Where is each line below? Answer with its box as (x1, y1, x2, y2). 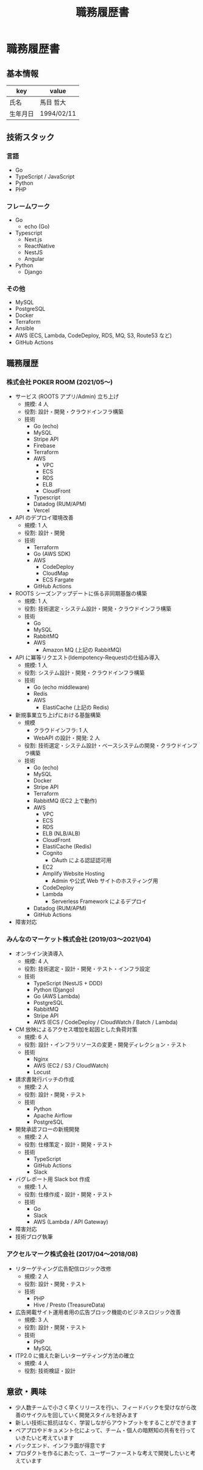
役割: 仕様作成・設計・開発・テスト (24, 1191, 113, 1198)
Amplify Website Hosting (42, 869, 105, 877)
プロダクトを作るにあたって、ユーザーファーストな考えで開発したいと (15, 1449, 191, 1457)
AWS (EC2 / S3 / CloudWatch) (33, 1062, 109, 1069)
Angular (24, 255, 45, 262)
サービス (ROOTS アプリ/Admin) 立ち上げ (15, 393, 119, 400)
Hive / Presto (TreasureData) (33, 1301, 105, 1308)
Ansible (15, 324, 35, 332)
